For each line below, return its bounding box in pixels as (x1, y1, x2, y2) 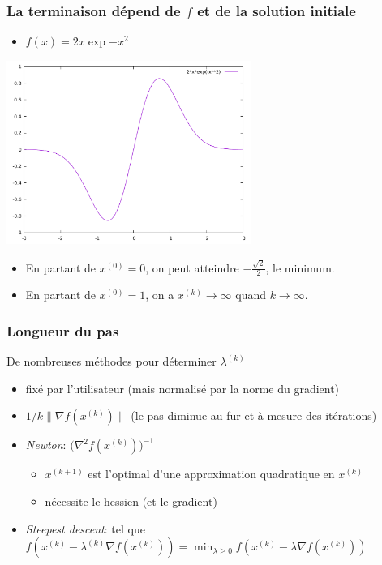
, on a (145, 286, 174, 303)
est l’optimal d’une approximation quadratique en (88, 465, 335, 482)
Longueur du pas (6, 320, 119, 340)
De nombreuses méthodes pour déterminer (6, 353, 217, 370)
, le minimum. (265, 259, 335, 276)
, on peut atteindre (145, 259, 239, 276)
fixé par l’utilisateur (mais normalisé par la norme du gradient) (25, 379, 340, 396)
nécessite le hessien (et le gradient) (45, 493, 217, 510)
